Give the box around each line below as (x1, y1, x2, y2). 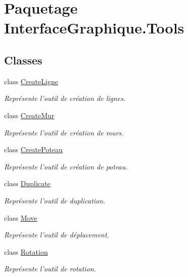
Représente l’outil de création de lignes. (4, 93, 126, 103)
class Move (4, 212, 37, 223)
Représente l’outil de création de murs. (4, 127, 124, 137)
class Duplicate (4, 178, 51, 189)
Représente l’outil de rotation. (4, 263, 96, 274)
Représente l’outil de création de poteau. (4, 161, 128, 171)
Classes (4, 52, 42, 67)
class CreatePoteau (4, 144, 63, 155)
